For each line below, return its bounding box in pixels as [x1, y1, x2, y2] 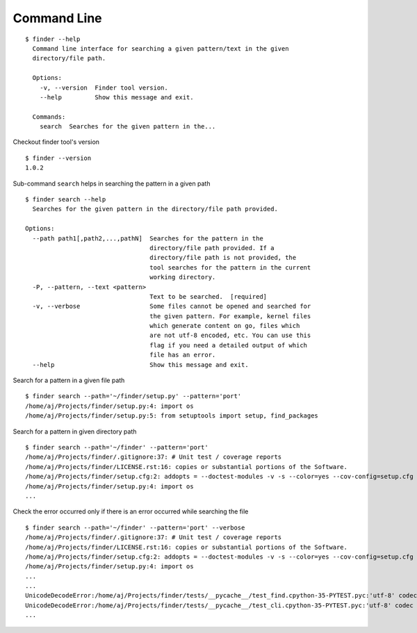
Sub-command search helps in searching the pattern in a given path [13, 179, 211, 188]
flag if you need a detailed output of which [149, 341, 308, 349]
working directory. [149, 273, 216, 281]
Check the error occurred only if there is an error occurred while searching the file [13, 507, 249, 516]
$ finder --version [25, 154, 92, 162]
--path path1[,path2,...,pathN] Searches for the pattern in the [32, 234, 263, 242]
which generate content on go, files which [149, 322, 300, 330]
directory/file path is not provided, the [149, 254, 297, 262]
